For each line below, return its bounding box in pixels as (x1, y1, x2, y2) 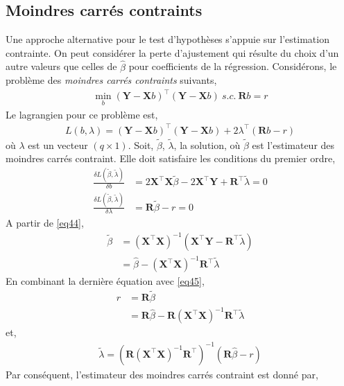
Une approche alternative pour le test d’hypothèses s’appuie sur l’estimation (6, 32, 329, 46)
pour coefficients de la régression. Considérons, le (128, 59, 337, 73)
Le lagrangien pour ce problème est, (6, 107, 158, 121)
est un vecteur (28, 137, 88, 152)
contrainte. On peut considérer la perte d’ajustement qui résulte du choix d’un (6, 45, 339, 60)
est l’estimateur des (252, 137, 335, 152)
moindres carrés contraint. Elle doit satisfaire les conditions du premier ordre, (6, 151, 336, 166)
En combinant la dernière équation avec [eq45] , (6, 274, 205, 288)
